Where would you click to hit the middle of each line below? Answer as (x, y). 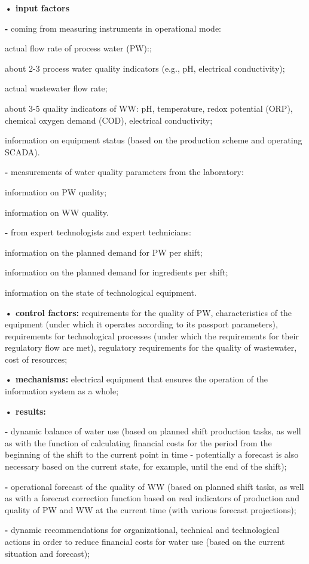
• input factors (37, 8)
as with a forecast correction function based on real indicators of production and (152, 498)
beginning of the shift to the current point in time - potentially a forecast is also (152, 454)
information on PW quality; (56, 191)
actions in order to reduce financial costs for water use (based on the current (145, 541)
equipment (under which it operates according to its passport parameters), (141, 324)
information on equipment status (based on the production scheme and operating (154, 140)
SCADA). (22, 151)
